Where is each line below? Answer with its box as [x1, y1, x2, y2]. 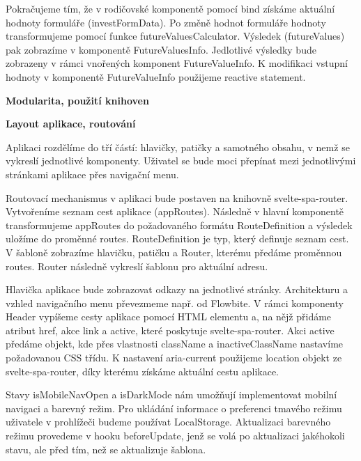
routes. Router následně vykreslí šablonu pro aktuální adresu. [6, 258, 268, 273]
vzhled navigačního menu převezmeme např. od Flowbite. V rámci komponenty [6, 295, 344, 310]
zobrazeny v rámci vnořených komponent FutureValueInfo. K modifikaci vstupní [6, 56, 348, 70]
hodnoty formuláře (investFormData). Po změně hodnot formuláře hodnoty [6, 15, 326, 29]
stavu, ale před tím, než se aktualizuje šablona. [6, 442, 206, 456]
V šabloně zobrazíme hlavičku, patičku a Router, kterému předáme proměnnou [6, 244, 342, 259]
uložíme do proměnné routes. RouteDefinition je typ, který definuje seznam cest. [6, 231, 349, 246]
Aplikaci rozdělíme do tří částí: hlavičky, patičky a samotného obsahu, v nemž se [6, 139, 350, 154]
